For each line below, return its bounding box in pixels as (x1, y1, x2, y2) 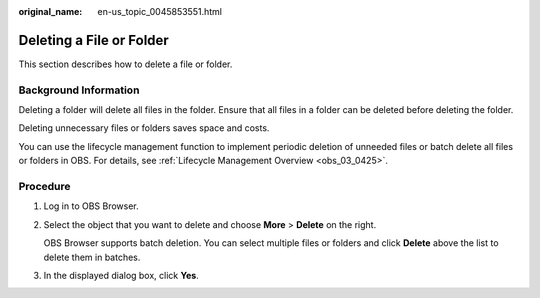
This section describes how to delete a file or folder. (18, 58, 233, 70)
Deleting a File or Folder (18, 31, 169, 49)
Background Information (18, 83, 140, 97)
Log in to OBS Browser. (43, 200, 139, 212)
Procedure (18, 179, 71, 193)
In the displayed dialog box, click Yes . (43, 269, 199, 281)
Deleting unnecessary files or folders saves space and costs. (18, 122, 270, 134)
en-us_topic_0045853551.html (97, 6, 222, 17)
